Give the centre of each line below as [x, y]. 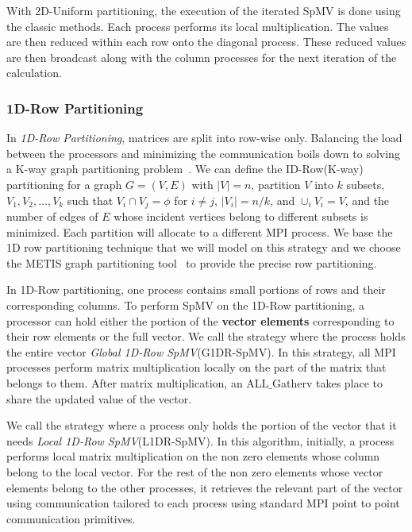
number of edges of [52, 216]
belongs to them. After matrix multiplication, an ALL [138, 382]
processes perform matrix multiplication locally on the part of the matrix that [196, 367]
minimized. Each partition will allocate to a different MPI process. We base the [200, 231]
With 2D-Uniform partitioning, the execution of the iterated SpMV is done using [204, 10]
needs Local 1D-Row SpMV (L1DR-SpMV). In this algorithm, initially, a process [200, 440]
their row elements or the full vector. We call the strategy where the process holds [206, 336]
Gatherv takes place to [328, 382]
